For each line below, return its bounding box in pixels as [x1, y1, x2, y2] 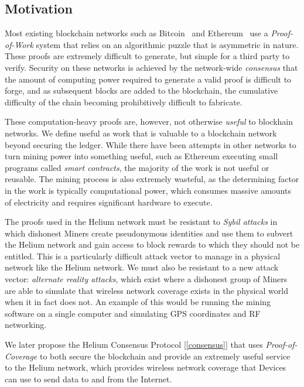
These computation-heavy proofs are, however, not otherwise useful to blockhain [5, 115, 293, 128]
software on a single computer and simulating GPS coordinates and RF [5, 307, 261, 319]
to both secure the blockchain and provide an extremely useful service [39, 350, 291, 362]
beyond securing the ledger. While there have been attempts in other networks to [5, 138, 296, 150]
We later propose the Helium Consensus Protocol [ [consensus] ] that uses [5, 338, 263, 351]
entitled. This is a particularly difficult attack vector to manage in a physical [5, 249, 281, 262]
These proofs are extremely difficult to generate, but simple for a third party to [5, 50, 290, 62]
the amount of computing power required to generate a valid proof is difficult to [5, 73, 292, 85]
